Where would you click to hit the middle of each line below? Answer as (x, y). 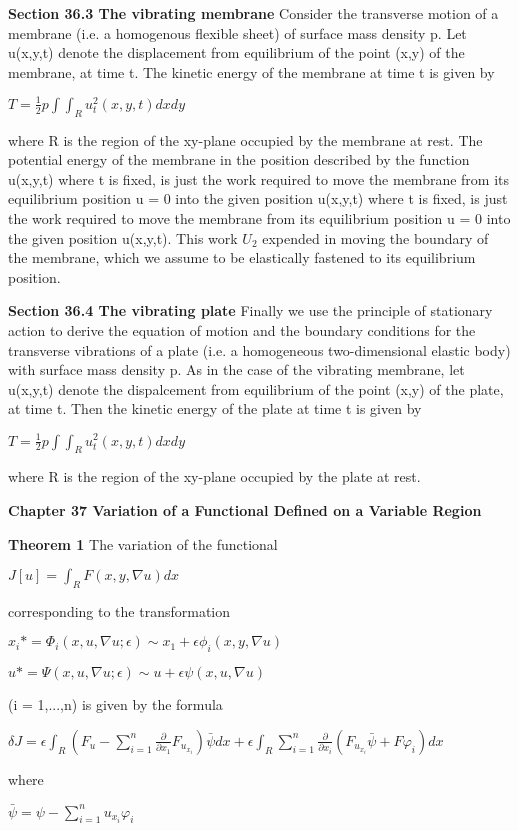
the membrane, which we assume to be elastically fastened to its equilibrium (242, 257)
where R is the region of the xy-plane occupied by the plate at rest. (214, 476)
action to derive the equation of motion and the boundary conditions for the (242, 330)
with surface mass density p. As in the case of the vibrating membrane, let (236, 369)
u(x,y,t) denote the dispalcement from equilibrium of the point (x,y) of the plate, (256, 388)
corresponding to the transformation (119, 610)
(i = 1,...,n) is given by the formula (115, 704)
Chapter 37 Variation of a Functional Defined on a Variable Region (245, 509)
